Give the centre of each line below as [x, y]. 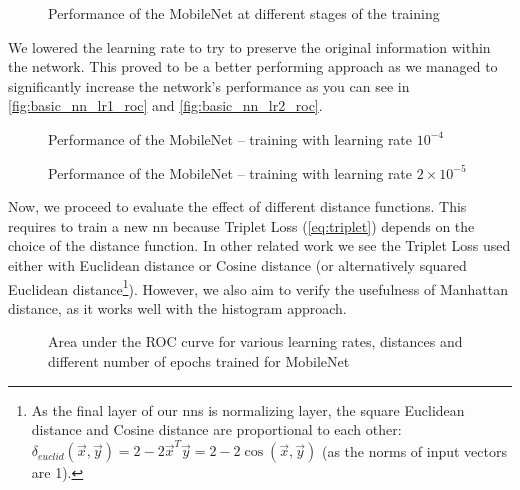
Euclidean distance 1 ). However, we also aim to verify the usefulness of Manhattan [258, 287]
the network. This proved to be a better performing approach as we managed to [253, 66]
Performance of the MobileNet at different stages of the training [244, 13]
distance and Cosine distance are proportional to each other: [216, 429]
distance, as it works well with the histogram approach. [177, 307]
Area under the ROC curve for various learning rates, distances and [255, 341]
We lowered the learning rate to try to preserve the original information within [249, 46]
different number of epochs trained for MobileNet [199, 360]
